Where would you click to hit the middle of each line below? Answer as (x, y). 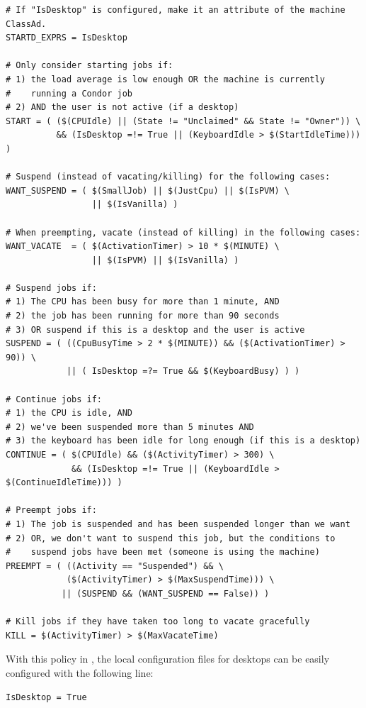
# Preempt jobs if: (51, 510)
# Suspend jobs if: (51, 288)
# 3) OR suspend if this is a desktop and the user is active (155, 330)
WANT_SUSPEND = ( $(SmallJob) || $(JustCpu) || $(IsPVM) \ (148, 190)
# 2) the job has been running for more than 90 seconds (143, 316)
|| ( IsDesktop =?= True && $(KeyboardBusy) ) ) (183, 371)
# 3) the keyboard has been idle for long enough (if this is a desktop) (183, 441)
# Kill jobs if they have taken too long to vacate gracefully (158, 622)
